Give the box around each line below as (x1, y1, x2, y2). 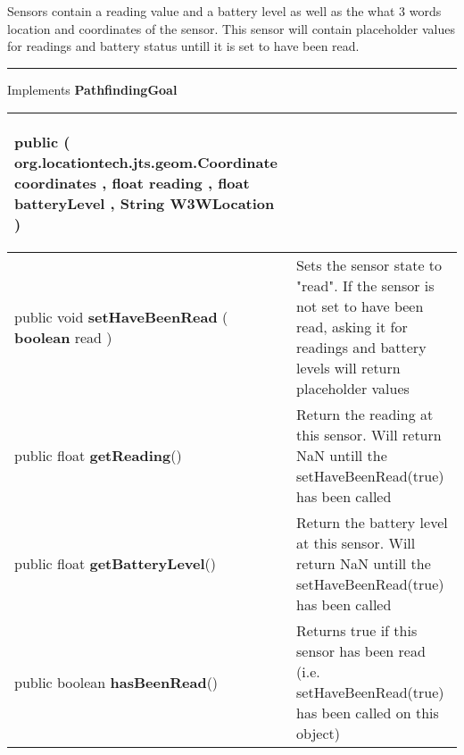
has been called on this (296, 702, 439, 724)
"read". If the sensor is (296, 275, 435, 297)
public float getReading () (14, 445, 182, 466)
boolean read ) (14, 326, 112, 348)
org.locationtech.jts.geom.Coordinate (14, 152, 278, 173)
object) (296, 723, 340, 744)
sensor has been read (296, 641, 426, 662)
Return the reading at (296, 404, 434, 425)
